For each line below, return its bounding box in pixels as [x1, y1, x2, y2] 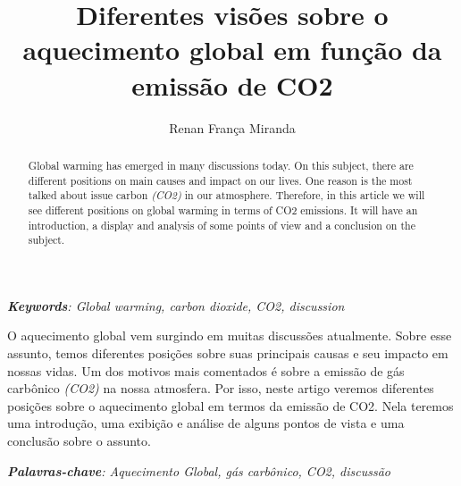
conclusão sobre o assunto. [7, 431, 151, 449]
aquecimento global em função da [22, 31, 442, 68]
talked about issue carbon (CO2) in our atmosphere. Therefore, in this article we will [28, 188, 425, 203]
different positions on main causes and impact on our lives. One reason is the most [28, 172, 413, 188]
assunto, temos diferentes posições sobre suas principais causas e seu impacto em [7, 344, 448, 363]
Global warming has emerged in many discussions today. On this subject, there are [28, 157, 414, 172]
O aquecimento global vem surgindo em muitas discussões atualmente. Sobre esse [7, 326, 452, 345]
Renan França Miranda [169, 118, 296, 137]
